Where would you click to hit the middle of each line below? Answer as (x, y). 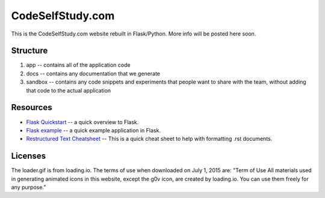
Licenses (29, 156)
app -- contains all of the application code (78, 65)
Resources (32, 107)
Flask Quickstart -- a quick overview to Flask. (82, 122)
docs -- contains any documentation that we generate (93, 73)
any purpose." (29, 187)
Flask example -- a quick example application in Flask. (93, 130)
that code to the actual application (69, 90)
